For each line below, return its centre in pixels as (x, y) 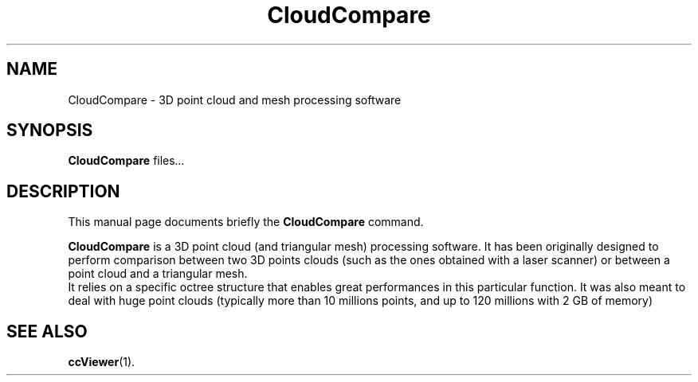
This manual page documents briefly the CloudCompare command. (246, 222)
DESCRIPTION (63, 191)
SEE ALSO (47, 331)
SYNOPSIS (50, 131)
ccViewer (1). (102, 362)
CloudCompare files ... (126, 161)
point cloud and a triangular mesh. (158, 274)
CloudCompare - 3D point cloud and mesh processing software (235, 99)
